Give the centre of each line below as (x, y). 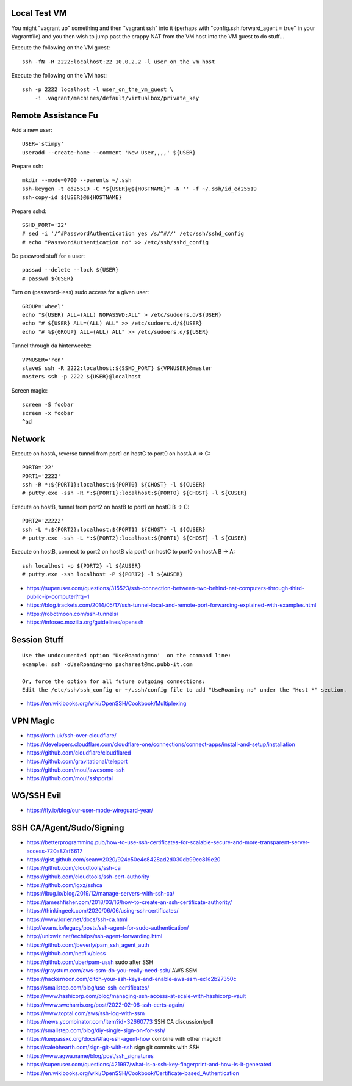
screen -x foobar (48, 413)
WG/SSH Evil (36, 796)
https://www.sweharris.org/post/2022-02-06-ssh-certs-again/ (106, 1005)
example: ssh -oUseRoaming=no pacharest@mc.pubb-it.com (107, 664)
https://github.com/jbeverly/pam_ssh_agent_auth (88, 945)
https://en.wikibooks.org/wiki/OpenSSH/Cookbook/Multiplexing (106, 704)
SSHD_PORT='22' (45, 225)
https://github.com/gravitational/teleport (77, 761)
